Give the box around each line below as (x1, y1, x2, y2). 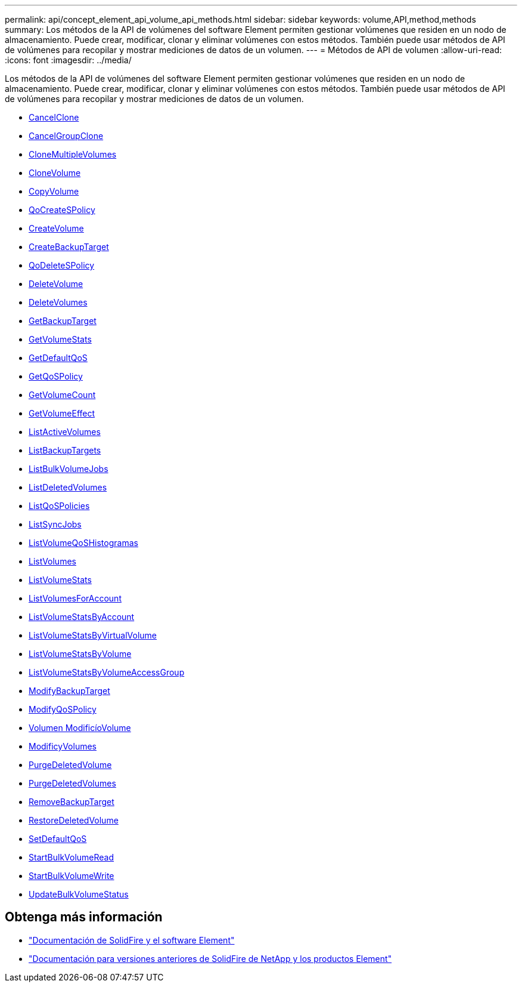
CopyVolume (29, 186, 79, 196)
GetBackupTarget (29, 316, 97, 326)
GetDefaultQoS (29, 353, 88, 363)
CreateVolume (29, 223, 84, 233)
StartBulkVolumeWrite (29, 871, 114, 881)
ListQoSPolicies (29, 501, 90, 511)
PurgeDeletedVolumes (29, 778, 116, 788)
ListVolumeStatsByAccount (29, 612, 135, 622)
